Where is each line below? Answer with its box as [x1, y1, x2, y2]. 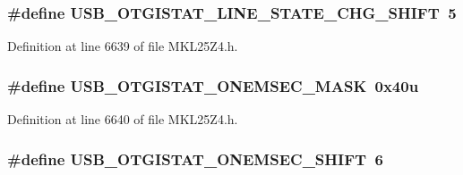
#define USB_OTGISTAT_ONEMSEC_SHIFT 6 [7, 147, 383, 170]
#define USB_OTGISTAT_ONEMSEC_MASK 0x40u [7, 74, 419, 96]
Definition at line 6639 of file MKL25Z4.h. [7, 37, 238, 55]
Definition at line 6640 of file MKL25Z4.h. [7, 110, 238, 129]
